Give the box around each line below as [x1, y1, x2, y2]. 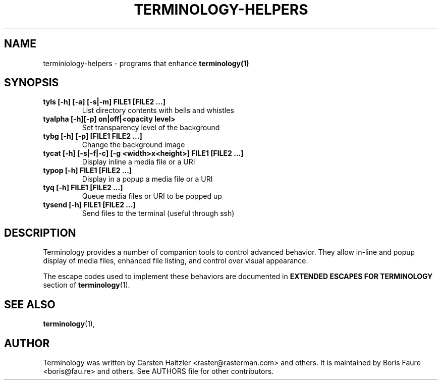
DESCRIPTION [4, 226, 76, 239]
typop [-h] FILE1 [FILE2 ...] [43, 166, 132, 175]
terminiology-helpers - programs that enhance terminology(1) [43, 59, 249, 68]
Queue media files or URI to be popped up [82, 192, 222, 201]
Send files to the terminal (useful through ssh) [82, 209, 235, 218]
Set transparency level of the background [82, 123, 220, 132]
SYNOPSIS [4, 76, 59, 89]
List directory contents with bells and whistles [82, 106, 234, 115]
